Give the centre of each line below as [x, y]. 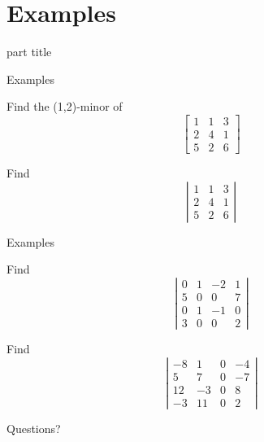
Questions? [34, 428]
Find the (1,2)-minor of [65, 106]
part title [29, 52]
